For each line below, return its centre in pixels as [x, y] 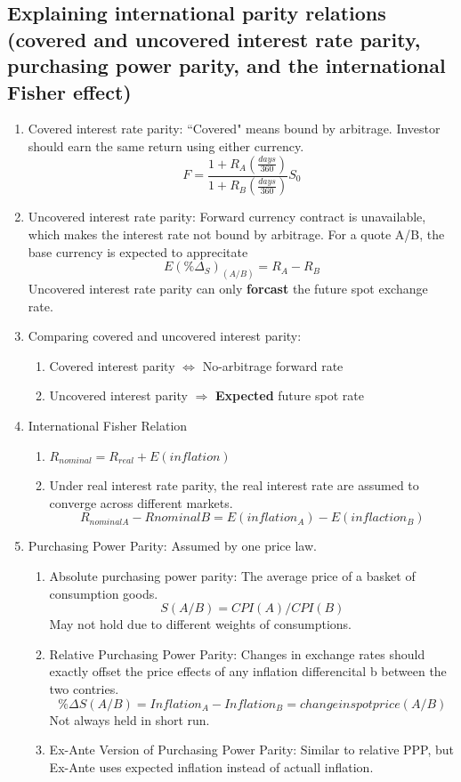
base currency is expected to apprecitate [138, 251]
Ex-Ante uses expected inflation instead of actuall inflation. [211, 766]
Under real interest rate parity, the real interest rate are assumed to [234, 485]
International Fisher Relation [108, 426]
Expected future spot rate [290, 395]
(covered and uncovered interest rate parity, [214, 39]
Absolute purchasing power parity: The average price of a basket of [232, 576]
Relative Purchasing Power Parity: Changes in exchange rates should [237, 653]
